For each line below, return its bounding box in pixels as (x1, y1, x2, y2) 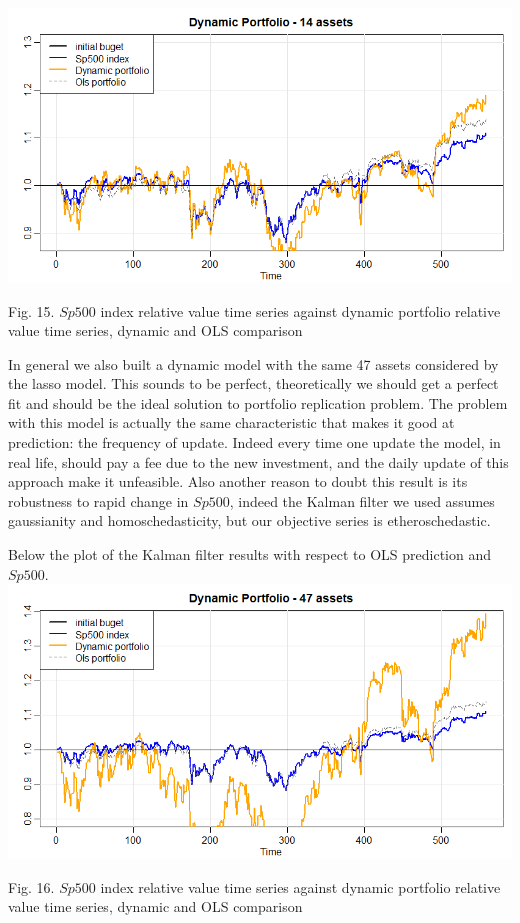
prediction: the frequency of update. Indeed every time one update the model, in (8, 432, 501, 453)
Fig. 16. (8, 876, 55, 897)
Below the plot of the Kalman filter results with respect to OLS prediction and (8, 544, 491, 565)
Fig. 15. (8, 300, 55, 321)
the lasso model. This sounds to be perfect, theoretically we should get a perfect (8, 373, 499, 394)
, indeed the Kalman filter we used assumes (229, 490, 495, 511)
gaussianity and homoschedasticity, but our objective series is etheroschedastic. (8, 510, 491, 531)
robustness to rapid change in (8, 490, 189, 511)
